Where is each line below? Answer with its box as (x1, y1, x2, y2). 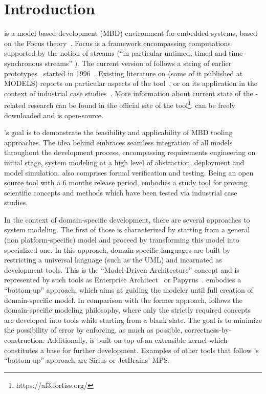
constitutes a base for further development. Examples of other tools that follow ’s (4, 344, 259, 355)
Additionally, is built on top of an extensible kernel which (47, 335, 228, 345)
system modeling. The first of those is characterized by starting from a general (4, 224, 250, 235)
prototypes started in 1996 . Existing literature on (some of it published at (4, 68, 243, 78)
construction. (4, 335, 45, 345)
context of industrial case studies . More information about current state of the (4, 87, 253, 98)
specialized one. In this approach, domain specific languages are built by (4, 244, 231, 255)
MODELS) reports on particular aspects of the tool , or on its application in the (4, 78, 258, 89)
